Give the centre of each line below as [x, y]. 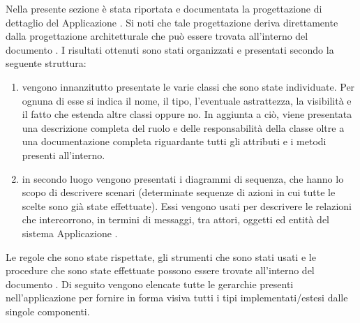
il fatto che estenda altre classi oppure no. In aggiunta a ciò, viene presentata [187, 114]
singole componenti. [48, 311]
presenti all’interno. [63, 155]
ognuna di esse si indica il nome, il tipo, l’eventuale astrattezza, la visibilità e [187, 100]
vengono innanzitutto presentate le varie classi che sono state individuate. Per [188, 86]
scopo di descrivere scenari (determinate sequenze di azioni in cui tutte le [179, 192]
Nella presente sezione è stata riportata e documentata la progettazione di [164, 8]
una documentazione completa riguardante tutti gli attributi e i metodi [174, 141]
